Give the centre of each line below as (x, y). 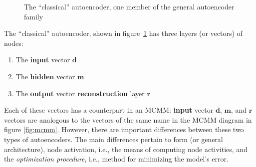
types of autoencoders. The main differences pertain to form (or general (114, 139)
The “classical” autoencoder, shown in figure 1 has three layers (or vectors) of (123, 33)
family (34, 16)
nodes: (14, 43)
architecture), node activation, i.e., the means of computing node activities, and (126, 149)
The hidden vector (45, 76)
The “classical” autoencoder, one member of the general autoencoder (129, 6)
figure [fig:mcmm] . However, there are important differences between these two (124, 129)
